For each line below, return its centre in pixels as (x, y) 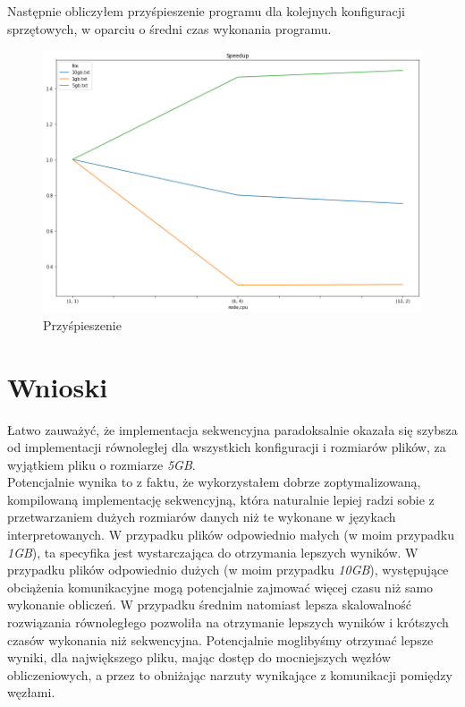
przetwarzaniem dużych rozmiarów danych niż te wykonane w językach (202, 517)
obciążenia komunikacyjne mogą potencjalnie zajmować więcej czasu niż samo (220, 587)
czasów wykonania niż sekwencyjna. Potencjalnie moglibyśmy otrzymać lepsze (220, 639)
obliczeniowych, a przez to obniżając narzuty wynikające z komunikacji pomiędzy (230, 674)
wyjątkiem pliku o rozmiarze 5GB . (101, 464)
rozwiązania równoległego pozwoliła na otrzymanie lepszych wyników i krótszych (228, 622)
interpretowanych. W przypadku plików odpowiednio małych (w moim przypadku (231, 535)
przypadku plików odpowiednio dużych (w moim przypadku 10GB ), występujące (228, 570)
